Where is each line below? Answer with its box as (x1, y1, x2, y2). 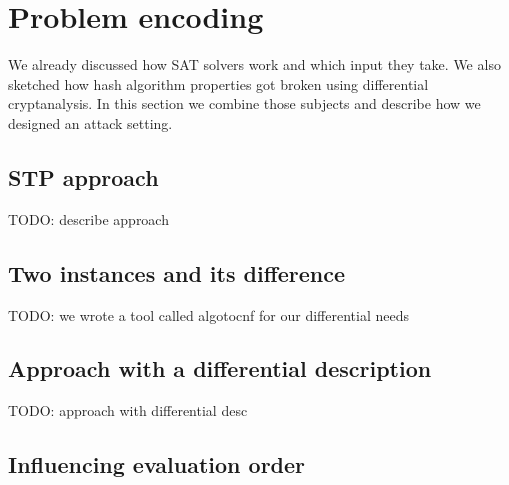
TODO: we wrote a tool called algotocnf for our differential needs (8, 304, 409, 325)
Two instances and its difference (8, 257, 346, 288)
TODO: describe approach (8, 208, 169, 229)
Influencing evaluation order (8, 449, 306, 480)
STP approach (8, 161, 159, 192)
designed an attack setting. (8, 112, 173, 133)
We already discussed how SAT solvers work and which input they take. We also (8, 54, 501, 75)
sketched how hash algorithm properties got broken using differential (8, 73, 429, 94)
